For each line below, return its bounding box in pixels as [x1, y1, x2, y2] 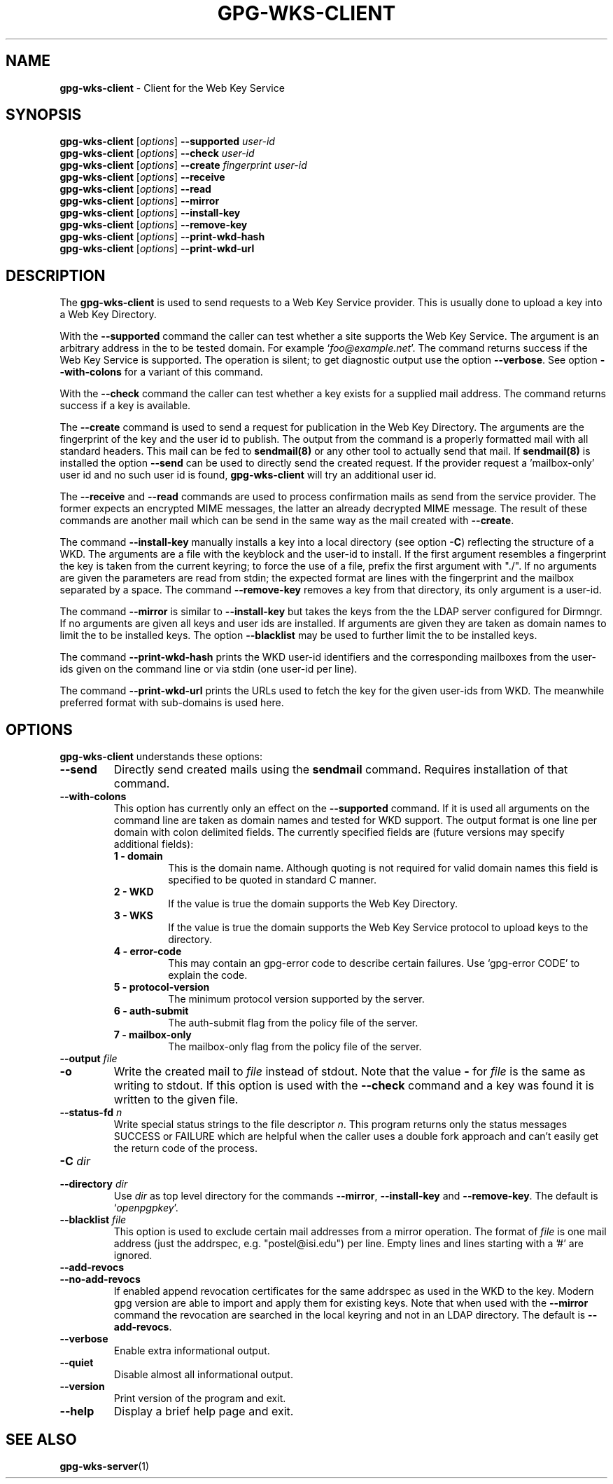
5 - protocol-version [113, 981, 210, 994]
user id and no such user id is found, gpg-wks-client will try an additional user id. [59, 469, 437, 481]
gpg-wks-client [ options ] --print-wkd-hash [59, 231, 265, 243]
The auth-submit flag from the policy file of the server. [168, 1017, 418, 1029]
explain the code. [168, 969, 248, 982]
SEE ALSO [6, 1430, 77, 1448]
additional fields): [113, 838, 194, 851]
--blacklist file [59, 1214, 127, 1226]
